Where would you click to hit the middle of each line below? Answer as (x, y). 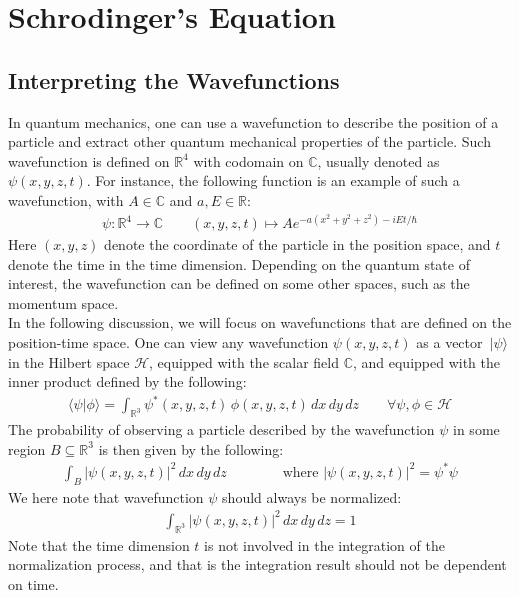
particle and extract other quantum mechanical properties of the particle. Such (249, 141)
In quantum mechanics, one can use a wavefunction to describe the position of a (253, 121)
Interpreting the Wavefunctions (174, 79)
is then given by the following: (191, 448)
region (27, 448)
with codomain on (248, 160)
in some (476, 429)
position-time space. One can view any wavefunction (168, 342)
